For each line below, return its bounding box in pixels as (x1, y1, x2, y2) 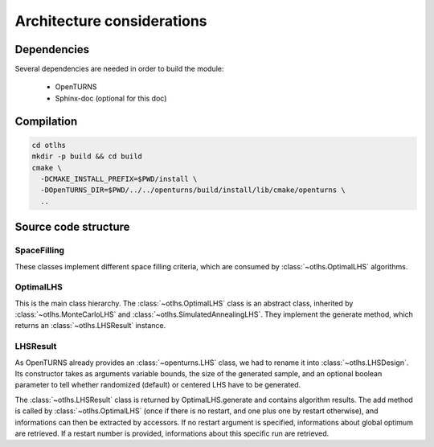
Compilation (14, 114, 78, 128)
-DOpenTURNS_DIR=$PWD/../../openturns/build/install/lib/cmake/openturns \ (40, 186, 346, 195)
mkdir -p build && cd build (31, 152, 142, 161)
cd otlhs (31, 141, 67, 150)
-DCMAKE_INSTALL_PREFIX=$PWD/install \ (40, 174, 198, 184)
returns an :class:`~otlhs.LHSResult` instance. (14, 321, 166, 330)
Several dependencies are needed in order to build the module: (14, 64, 224, 74)
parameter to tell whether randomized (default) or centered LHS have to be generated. (14, 380, 301, 390)
